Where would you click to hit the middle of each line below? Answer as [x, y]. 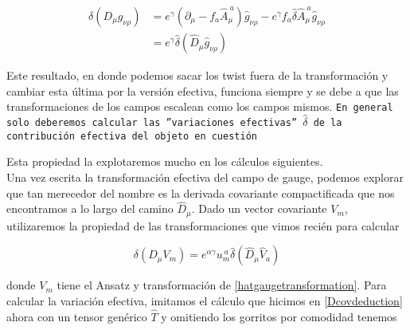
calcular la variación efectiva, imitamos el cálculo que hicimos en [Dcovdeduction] [205, 301]
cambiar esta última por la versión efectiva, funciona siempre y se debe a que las [203, 90]
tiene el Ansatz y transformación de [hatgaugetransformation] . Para [222, 285]
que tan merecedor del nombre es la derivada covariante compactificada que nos [201, 192]
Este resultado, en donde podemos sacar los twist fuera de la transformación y [197, 75]
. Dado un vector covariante [259, 208]
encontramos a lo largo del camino [90, 208]
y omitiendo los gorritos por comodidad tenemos [279, 316]
